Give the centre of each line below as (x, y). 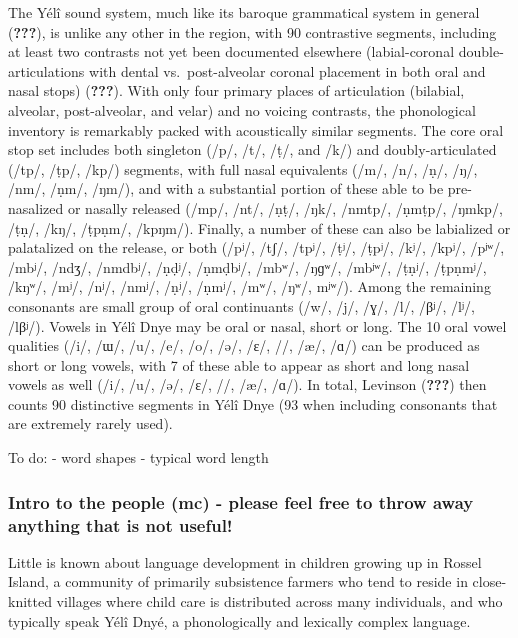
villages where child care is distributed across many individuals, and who (279, 600)
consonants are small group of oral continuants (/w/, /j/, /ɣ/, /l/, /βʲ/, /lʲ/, (241, 305)
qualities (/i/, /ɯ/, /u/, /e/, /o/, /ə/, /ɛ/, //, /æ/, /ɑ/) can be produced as (244, 345)
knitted (30, 600)
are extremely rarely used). (90, 423)
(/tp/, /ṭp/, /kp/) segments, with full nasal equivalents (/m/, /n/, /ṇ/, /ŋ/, (243, 168)
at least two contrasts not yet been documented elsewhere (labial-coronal (231, 51)
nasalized (36, 207)
